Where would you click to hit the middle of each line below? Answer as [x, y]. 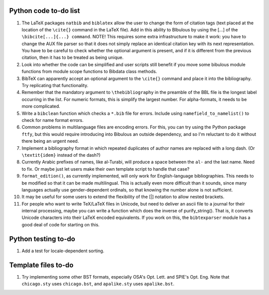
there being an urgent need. [50, 141]
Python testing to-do [42, 239]
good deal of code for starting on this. [61, 224]
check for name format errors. [53, 120]
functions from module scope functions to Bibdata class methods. [89, 72]
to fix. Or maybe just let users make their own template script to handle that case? [106, 169]
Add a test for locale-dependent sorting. [63, 251]
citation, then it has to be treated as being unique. [73, 58]
